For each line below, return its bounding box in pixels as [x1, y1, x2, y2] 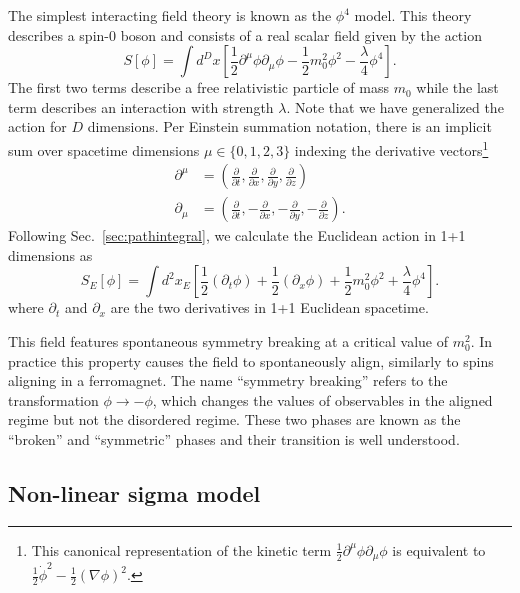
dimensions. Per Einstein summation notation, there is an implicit [87, 116, 492, 137]
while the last [416, 77, 499, 98]
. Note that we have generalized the [286, 96, 504, 117]
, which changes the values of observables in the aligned [152, 389, 493, 410]
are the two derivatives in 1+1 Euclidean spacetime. [110, 297, 429, 318]
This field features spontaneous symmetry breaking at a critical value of [8, 331, 448, 352]
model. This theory [354, 5, 472, 25]
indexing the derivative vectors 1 [294, 136, 489, 160]
